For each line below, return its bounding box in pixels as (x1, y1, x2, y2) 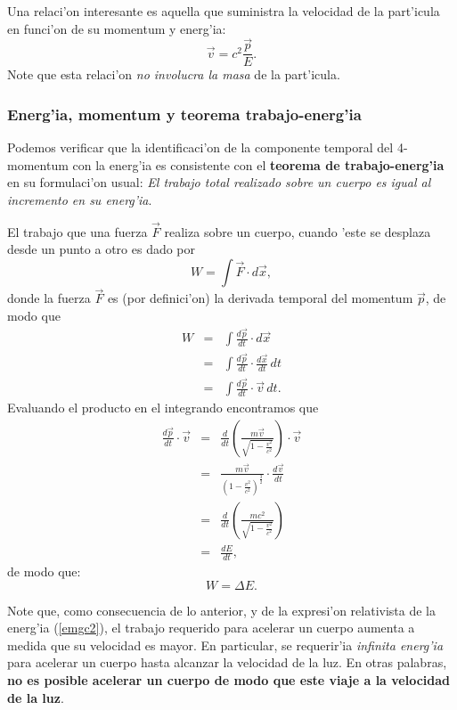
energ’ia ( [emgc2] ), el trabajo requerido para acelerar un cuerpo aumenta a (7, 618, 415, 637)
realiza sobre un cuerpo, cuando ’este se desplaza (164, 222, 431, 241)
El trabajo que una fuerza (7, 222, 148, 241)
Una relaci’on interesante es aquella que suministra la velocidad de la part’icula (7, 2, 440, 20)
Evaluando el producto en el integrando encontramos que (7, 398, 319, 417)
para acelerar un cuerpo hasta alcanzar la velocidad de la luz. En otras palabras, (7, 653, 447, 672)
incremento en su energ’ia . (7, 191, 152, 209)
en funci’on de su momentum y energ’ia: (7, 19, 226, 37)
